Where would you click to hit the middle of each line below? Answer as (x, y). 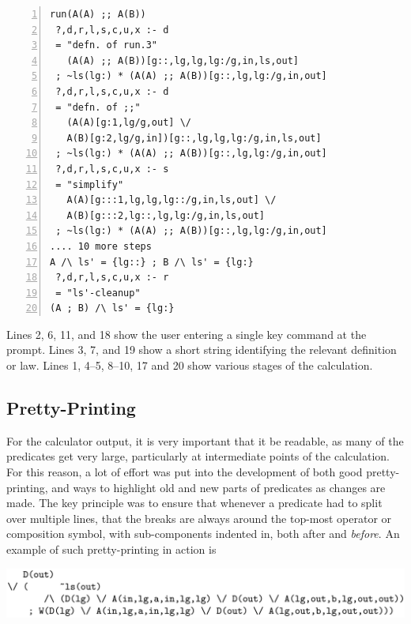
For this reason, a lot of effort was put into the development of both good (185, 472)
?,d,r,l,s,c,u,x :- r (112, 278)
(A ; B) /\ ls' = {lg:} (112, 308)
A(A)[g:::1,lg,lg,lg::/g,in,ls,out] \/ (172, 200)
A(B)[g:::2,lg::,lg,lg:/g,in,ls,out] (166, 215)
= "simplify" (90, 184)
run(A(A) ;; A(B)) (98, 14)
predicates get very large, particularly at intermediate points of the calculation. (198, 456)
